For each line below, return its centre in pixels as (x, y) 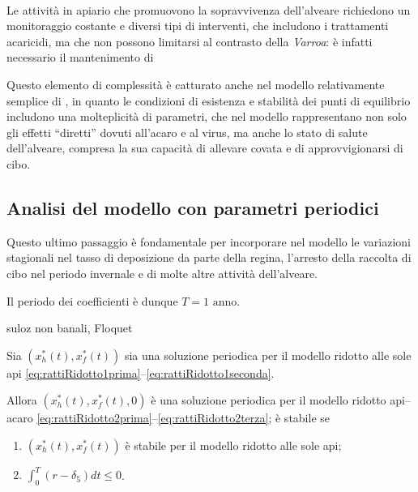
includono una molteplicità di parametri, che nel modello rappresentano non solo (207, 116)
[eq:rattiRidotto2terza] (213, 418)
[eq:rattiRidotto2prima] (94, 418)
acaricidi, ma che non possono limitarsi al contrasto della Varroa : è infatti (190, 41)
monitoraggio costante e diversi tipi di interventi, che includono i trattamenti (198, 26)
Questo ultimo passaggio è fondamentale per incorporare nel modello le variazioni (209, 241)
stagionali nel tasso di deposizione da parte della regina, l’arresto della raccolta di (209, 257)
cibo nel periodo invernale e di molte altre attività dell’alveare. (162, 273)
